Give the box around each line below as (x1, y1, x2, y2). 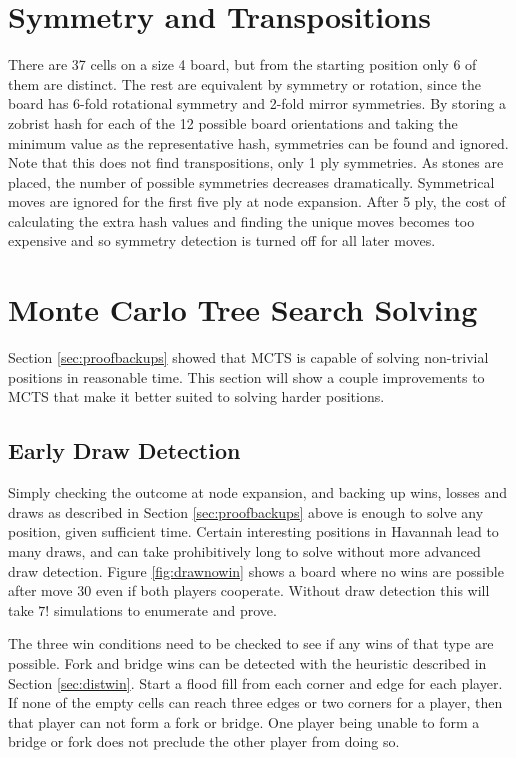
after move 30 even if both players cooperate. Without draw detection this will (8, 580, 490, 601)
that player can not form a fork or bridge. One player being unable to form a (8, 711, 480, 732)
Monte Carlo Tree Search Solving (8, 289, 478, 330)
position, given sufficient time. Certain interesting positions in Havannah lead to (8, 521, 499, 542)
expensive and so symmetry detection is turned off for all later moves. (8, 230, 436, 251)
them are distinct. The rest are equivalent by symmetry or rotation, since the (8, 73, 482, 94)
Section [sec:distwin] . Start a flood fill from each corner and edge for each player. (8, 672, 503, 693)
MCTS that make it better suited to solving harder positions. (8, 386, 385, 407)
